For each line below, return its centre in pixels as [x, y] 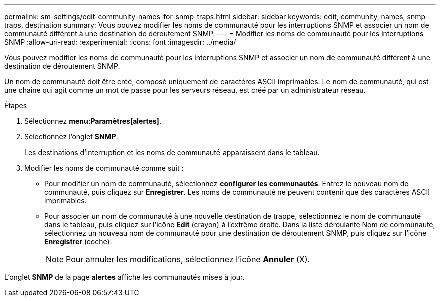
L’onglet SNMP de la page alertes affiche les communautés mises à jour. [124, 277]
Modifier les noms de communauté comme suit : [104, 168]
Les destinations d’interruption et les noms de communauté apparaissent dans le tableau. [172, 152]
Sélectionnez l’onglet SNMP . [71, 137]
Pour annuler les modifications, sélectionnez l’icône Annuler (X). [188, 259]
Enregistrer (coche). [78, 242]
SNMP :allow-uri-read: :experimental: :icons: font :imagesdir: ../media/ [120, 42]
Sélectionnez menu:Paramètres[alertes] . [93, 121]
